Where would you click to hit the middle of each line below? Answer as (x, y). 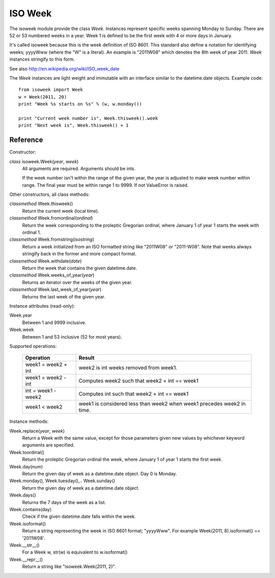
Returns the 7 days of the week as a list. (64, 502)
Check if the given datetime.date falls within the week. (79, 517)
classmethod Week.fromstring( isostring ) (52, 239)
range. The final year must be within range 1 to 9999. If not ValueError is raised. (105, 185)
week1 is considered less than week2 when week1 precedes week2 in (162, 404)
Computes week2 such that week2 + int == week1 (139, 381)
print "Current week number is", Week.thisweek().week (88, 118)
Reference (26, 140)
